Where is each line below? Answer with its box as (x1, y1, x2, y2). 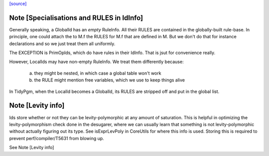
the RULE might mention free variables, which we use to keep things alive (34, 77, 185, 83)
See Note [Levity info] (9, 145, 54, 151)
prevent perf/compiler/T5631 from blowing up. (9, 135, 104, 141)
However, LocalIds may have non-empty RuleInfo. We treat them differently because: (9, 59, 184, 65)
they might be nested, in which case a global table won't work (34, 70, 161, 76)
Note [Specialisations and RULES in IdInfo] (9, 13, 143, 22)
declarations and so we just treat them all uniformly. (9, 40, 116, 47)
